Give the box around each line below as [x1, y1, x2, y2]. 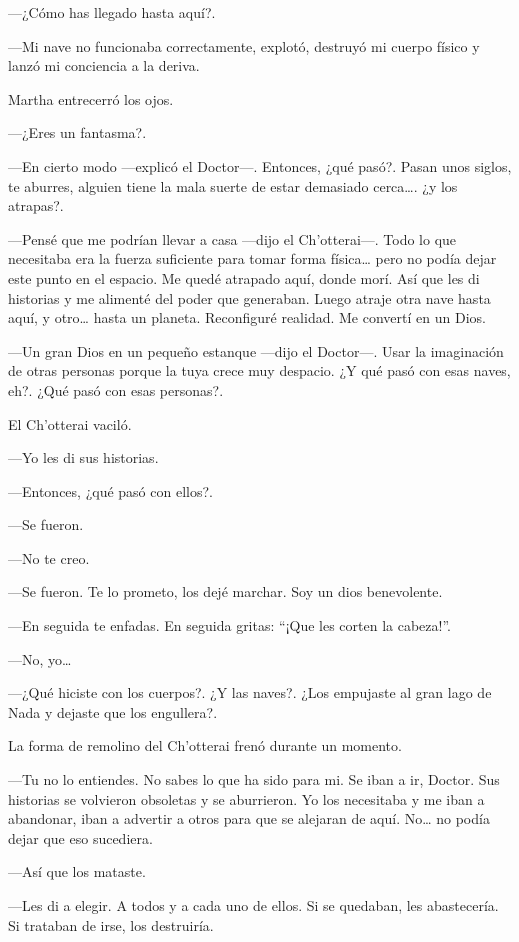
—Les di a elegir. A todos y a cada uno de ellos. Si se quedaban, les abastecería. [8, 895, 499, 915]
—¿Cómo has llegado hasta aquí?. [8, 2, 216, 22]
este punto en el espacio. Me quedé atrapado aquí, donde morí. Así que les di [8, 267, 480, 288]
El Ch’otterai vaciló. [8, 413, 132, 434]
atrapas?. [8, 195, 64, 216]
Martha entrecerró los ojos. [8, 88, 174, 109]
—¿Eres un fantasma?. [8, 122, 147, 143]
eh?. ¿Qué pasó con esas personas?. [8, 379, 224, 400]
